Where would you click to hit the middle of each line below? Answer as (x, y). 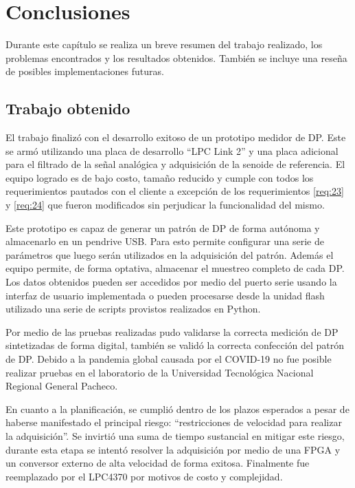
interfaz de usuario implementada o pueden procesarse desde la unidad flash (165, 295)
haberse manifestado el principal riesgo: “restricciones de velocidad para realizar (174, 422)
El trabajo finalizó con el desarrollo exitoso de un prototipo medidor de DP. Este (176, 137)
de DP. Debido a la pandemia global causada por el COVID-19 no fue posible (169, 359)
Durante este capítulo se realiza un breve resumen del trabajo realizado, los (164, 44)
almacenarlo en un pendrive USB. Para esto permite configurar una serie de (165, 241)
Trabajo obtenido (68, 108)
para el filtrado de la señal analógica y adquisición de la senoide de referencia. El (175, 164)
